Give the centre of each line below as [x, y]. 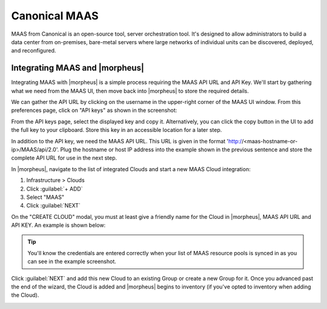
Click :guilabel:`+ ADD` [54, 189]
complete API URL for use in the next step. [64, 158]
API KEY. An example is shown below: [58, 225]
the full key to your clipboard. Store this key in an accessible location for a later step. [117, 130]
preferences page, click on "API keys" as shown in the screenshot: [94, 110]
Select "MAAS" [45, 197]
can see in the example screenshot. [72, 262]
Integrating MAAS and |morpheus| [78, 68]
